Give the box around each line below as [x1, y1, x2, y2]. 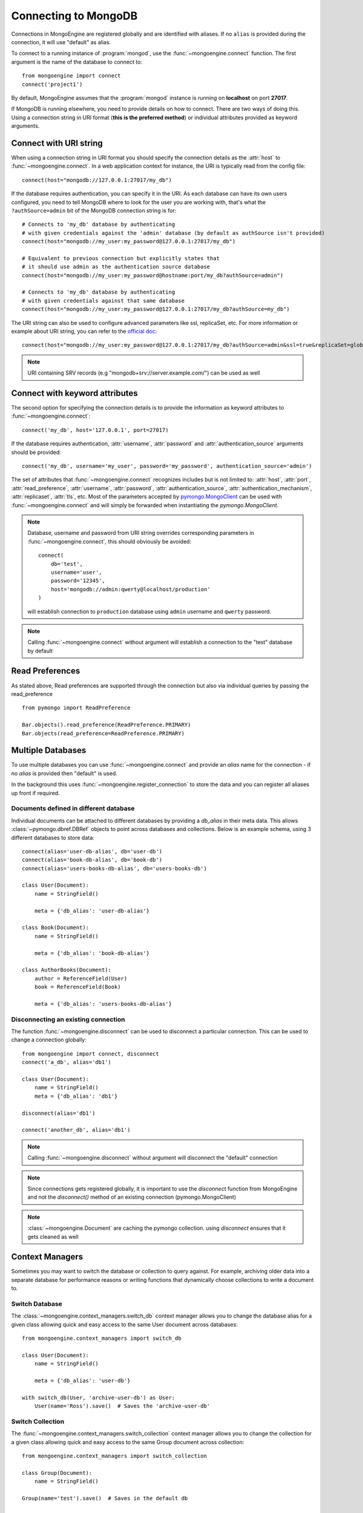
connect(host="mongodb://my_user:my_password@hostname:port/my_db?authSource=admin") [22, 272, 284, 278]
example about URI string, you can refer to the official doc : [11, 327, 157, 335]
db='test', [50, 560, 83, 567]
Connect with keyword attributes [11, 388, 139, 398]
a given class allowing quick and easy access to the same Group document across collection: [11, 1438, 244, 1446]
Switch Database [11, 1299, 63, 1308]
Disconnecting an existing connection [11, 1015, 125, 1023]
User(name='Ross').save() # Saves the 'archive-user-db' [34, 1403, 211, 1410]
